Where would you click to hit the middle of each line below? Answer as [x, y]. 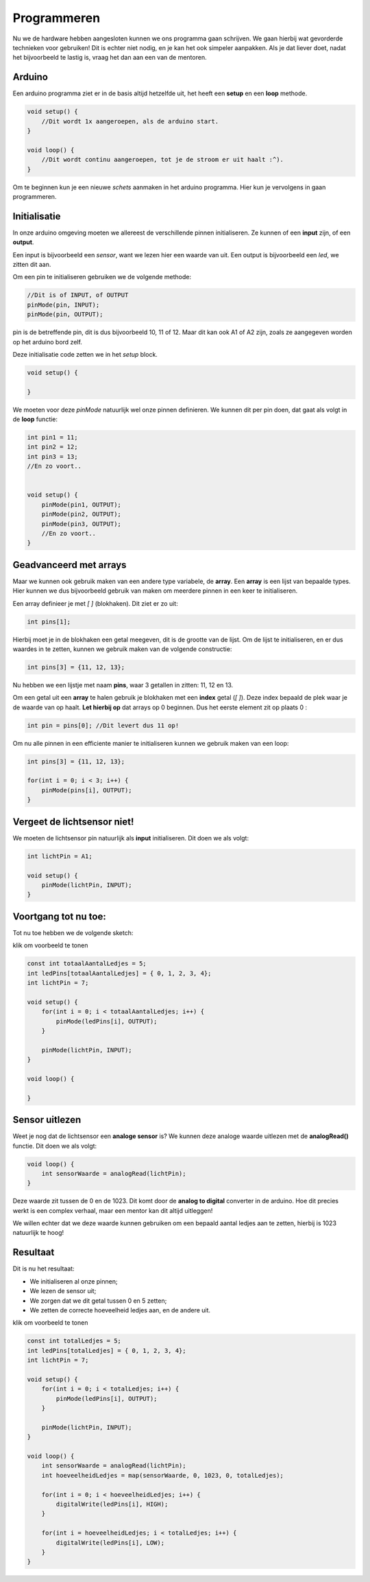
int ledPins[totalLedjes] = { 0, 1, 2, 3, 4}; [107, 1350]
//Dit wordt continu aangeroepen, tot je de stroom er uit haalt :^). [163, 160]
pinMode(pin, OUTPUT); [65, 315]
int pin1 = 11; [52, 438]
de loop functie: [35, 419]
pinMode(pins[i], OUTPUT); [87, 790]
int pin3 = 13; [52, 457]
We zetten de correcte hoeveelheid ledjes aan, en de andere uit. [120, 1310]
